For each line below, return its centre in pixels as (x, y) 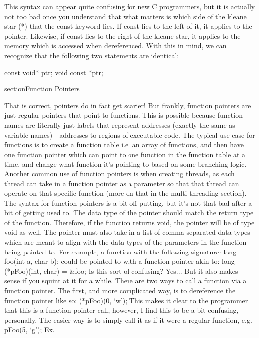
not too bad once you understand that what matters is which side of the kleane (126, 16)
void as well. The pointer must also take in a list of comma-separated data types (127, 232)
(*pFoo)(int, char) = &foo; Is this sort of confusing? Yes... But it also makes (121, 271)
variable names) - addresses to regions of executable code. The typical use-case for (130, 134)
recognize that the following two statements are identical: (92, 55)
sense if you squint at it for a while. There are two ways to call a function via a (126, 281)
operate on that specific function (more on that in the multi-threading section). (126, 193)
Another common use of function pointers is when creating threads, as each (120, 173)
